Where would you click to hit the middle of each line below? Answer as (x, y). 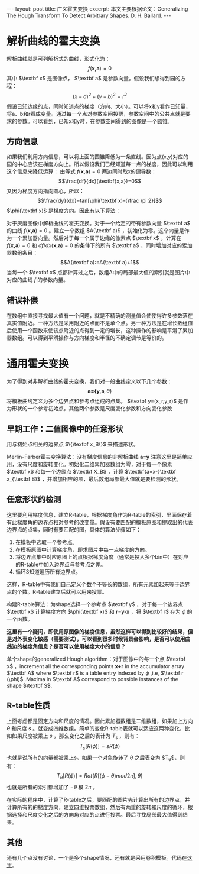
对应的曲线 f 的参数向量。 (38, 280)
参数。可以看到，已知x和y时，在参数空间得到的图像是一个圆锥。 (95, 121)
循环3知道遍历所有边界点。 (48, 571)
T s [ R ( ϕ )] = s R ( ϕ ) (100, 747)
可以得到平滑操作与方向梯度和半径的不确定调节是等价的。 (97, 338)
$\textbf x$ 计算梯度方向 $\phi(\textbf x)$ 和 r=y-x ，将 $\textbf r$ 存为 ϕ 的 (99, 611)
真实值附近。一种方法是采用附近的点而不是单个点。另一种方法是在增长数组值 (100, 323)
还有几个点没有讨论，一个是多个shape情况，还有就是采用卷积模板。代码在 (97, 857)
